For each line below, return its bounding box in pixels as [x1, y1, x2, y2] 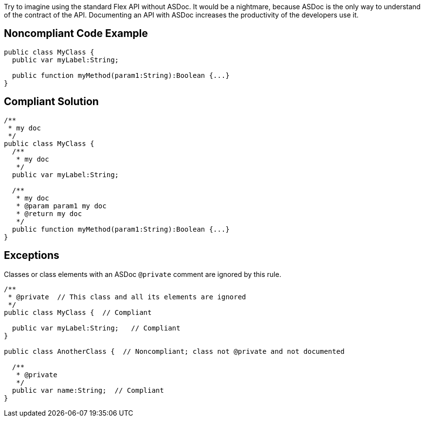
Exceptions [4, 249, 59, 262]
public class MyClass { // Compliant [4, 308, 152, 316]
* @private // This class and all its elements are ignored [8, 293, 246, 301]
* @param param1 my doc [16, 201, 107, 210]
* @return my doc [16, 209, 82, 218]
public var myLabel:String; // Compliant [12, 324, 181, 332]
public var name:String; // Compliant [12, 386, 164, 394]
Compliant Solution [4, 95, 99, 108]
